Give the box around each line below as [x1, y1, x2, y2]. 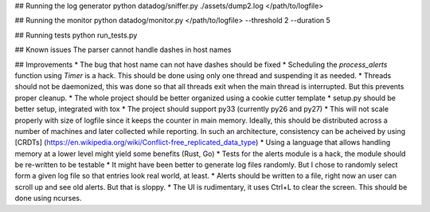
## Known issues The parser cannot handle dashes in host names [14, 45, 232, 55]
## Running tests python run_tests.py [14, 30, 138, 40]
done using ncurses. [14, 194, 82, 203]
